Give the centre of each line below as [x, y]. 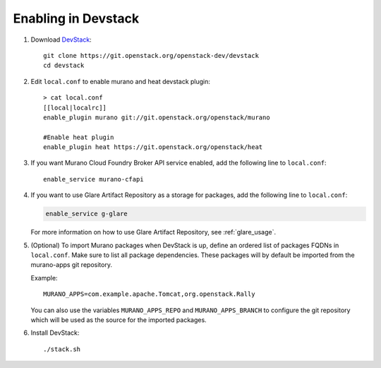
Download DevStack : [61, 40]
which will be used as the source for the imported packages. [119, 320]
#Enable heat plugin [79, 137]
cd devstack [64, 66]
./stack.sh [62, 349]
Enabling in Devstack [76, 18]
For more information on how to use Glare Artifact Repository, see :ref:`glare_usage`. [153, 232]
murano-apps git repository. [72, 265]
